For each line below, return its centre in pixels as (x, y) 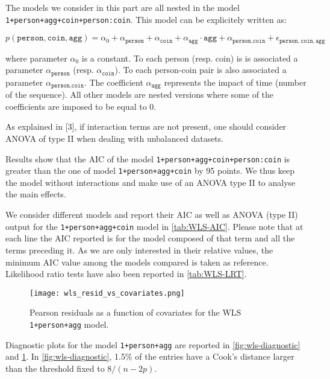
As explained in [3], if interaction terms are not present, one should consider (146, 126)
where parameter (36, 58)
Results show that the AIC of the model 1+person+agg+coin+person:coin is (148, 158)
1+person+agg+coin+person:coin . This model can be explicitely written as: (146, 19)
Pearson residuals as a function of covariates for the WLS (135, 312)
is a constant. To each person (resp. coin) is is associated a (190, 58)
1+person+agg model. (69, 324)
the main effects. (36, 194)
